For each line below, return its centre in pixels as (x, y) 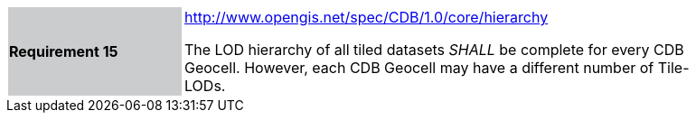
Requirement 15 (64, 51)
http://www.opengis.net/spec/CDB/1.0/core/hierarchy (367, 17)
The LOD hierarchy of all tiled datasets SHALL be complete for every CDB (434, 50)
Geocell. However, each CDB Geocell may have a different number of (419, 68)
